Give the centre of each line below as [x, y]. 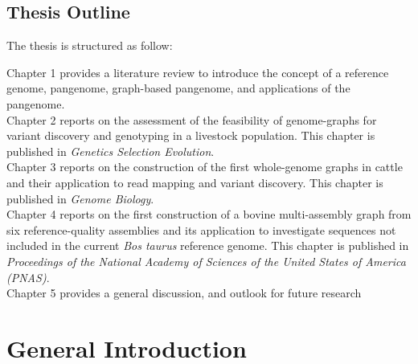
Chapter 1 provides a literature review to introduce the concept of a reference [198, 72]
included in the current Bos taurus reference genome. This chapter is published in [208, 245]
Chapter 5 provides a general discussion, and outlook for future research [184, 293]
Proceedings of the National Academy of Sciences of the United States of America [206, 261]
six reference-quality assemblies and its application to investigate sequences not [201, 229]
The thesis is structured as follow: [90, 45]
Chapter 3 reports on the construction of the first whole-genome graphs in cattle [205, 167]
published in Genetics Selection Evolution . [111, 151]
